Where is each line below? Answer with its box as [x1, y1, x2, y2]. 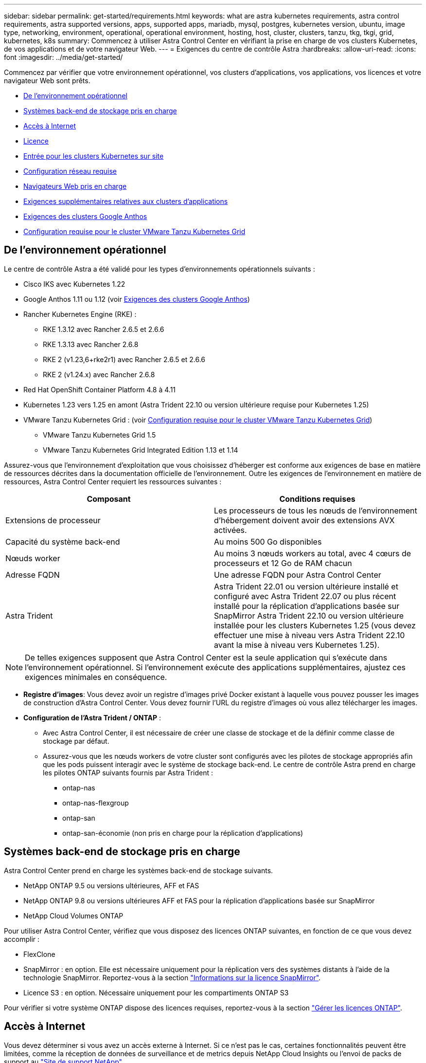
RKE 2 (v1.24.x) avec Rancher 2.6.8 [43, 370, 155, 379]
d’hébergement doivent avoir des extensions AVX [214, 515, 395, 525]
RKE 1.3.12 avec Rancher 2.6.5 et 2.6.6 [43, 325, 164, 333]
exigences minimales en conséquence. [25, 672, 167, 682]
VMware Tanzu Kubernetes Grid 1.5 [43, 430, 156, 439]
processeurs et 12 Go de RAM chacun [214, 558, 352, 568]
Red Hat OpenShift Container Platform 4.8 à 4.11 [23, 385, 176, 394]
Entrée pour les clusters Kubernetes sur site [23, 152, 164, 160]
